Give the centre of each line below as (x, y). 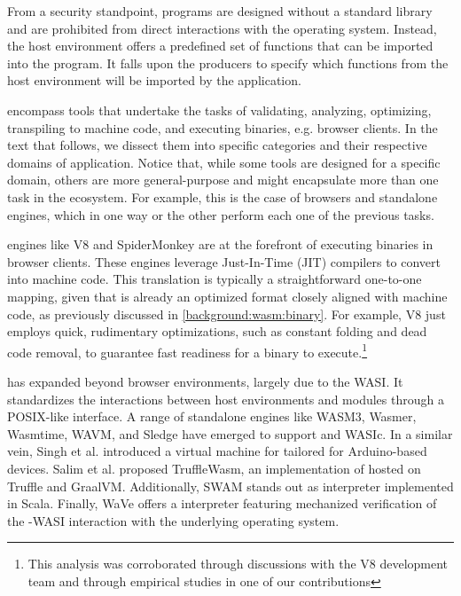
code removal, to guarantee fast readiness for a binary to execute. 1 (188, 350)
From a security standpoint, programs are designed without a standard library (220, 11)
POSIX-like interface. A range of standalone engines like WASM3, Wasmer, (212, 416)
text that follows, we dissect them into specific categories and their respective (217, 145)
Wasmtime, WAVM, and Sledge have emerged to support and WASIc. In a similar (230, 433)
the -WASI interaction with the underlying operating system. (173, 520)
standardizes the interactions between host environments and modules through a (226, 399)
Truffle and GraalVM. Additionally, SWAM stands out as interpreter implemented (230, 486)
